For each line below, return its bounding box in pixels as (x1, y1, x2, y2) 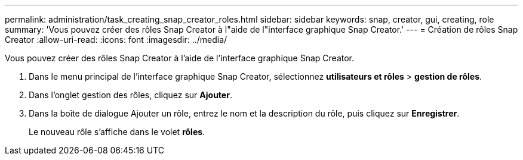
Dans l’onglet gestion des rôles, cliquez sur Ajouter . (29, 90, 232, 100)
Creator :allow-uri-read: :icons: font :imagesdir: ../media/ (5, 34, 227, 45)
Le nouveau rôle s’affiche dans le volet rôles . (29, 127, 205, 137)
